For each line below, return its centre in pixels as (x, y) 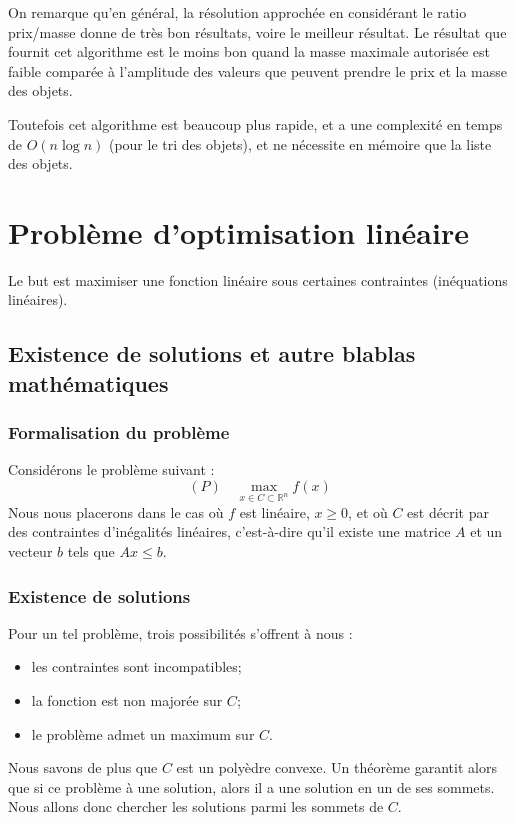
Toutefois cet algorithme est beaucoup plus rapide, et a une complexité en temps (255, 123)
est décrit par (448, 511)
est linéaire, (274, 511)
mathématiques (88, 382)
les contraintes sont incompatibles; (136, 666)
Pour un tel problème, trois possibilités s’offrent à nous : (180, 632)
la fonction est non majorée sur (127, 700)
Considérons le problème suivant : (111, 469)
